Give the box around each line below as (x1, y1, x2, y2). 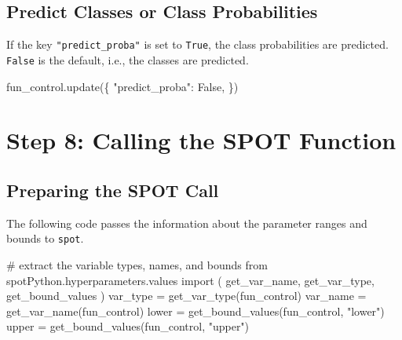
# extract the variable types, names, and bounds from (6, 256, 268, 272)
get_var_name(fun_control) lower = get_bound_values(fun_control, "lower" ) (6, 302, 385, 319)
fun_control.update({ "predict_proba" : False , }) (6, 78, 239, 94)
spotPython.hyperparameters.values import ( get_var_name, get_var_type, (6, 272, 375, 288)
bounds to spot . (6, 230, 84, 247)
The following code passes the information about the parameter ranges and (6, 214, 367, 231)
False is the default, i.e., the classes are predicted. (6, 51, 249, 68)
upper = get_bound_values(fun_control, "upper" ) (6, 318, 250, 335)
